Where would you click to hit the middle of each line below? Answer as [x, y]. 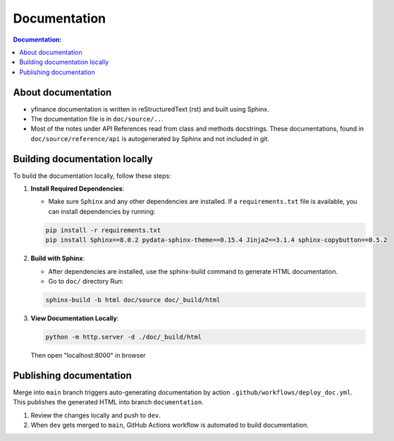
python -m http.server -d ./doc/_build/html [124, 337]
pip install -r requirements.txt [103, 230]
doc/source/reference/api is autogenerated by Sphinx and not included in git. [150, 138]
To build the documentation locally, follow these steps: [92, 176]
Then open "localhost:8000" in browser [88, 355]
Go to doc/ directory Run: [86, 282]
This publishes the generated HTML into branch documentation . [108, 402]
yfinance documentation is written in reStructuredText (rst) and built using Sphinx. [150, 109]
